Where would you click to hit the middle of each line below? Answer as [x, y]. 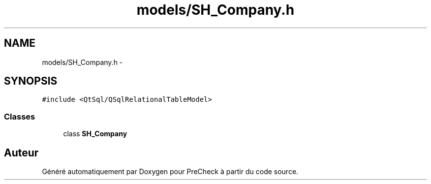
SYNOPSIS [31, 81]
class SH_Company [95, 134]
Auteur [21, 153]
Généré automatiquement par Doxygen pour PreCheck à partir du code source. [170, 172]
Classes [20, 116]
